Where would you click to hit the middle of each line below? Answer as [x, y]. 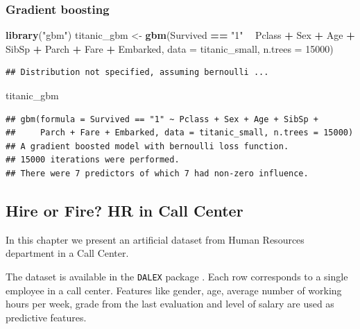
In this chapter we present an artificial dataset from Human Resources [155, 239]
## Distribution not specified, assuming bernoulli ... [137, 73]
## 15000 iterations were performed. [93, 160]
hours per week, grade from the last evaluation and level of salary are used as [170, 304]
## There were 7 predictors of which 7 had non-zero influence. [157, 173]
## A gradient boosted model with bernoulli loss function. [147, 146]
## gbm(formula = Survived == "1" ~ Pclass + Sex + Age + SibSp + [162, 119]
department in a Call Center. [67, 253]
